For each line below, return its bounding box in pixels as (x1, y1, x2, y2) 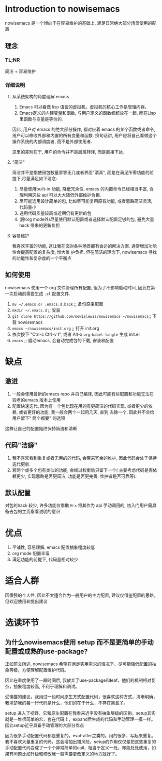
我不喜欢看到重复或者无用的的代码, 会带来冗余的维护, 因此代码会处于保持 (12, 455, 157, 461)
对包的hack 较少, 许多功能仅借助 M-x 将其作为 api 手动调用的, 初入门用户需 (5, 502, 152, 508)
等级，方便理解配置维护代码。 (9, 667, 69, 673)
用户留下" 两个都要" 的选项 (12, 415, 65, 421)
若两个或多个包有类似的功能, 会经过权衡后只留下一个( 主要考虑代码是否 (12, 467, 153, 473)
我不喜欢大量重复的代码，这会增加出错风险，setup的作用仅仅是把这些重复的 (5, 739, 156, 744)
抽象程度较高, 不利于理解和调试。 (13, 684, 80, 690)
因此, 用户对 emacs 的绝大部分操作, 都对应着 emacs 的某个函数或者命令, (12, 126, 156, 132)
